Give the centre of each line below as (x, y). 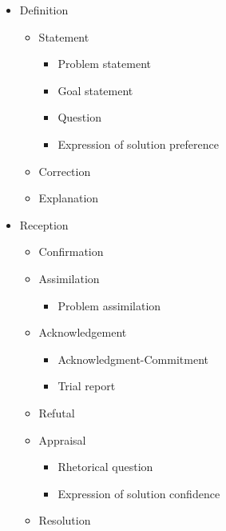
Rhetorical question (105, 467)
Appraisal (62, 439)
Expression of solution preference (139, 144)
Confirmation (71, 252)
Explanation (69, 198)
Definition (44, 10)
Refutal (57, 412)
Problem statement (104, 64)
